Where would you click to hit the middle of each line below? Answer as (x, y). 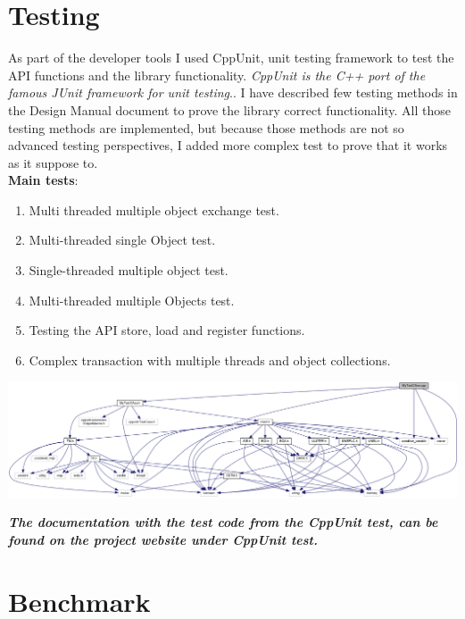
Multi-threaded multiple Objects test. (132, 300)
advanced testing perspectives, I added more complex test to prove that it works (228, 145)
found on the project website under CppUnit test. (163, 540)
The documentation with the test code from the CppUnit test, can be (223, 522)
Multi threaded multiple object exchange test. (154, 209)
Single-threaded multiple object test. (129, 270)
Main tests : (43, 180)
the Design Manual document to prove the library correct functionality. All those (230, 109)
